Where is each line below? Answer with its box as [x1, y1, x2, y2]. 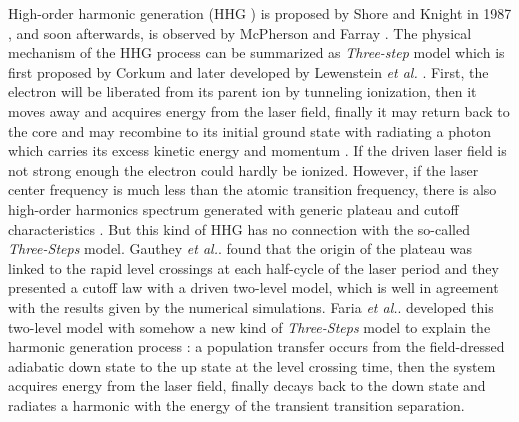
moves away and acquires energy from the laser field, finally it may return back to [8, 100, 510, 121]
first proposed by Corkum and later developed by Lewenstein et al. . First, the [8, 61, 489, 82]
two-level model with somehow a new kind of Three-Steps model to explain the [8, 316, 491, 337]
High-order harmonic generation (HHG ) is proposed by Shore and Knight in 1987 [8, 3, 512, 23]
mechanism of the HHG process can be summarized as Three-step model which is [8, 42, 505, 63]
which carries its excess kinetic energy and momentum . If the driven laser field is [8, 140, 507, 161]
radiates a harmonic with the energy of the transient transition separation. [8, 394, 465, 415]
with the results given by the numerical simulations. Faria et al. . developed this [8, 296, 494, 317]
